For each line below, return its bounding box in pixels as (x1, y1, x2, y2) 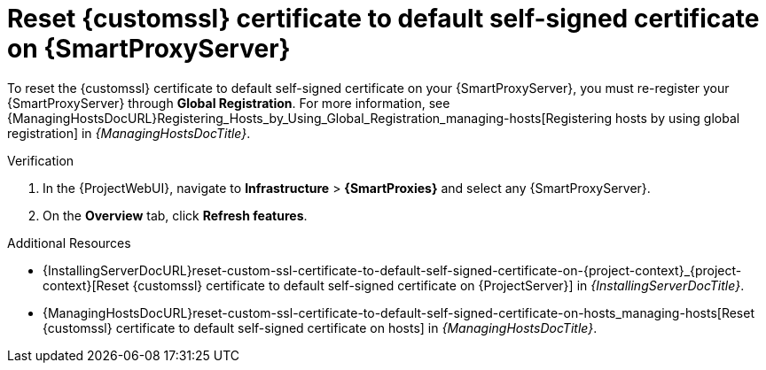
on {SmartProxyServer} (7, 34, 291, 64)
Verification (7, 152, 74, 168)
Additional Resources (7, 235, 131, 251)
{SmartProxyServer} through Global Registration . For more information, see (7, 95, 450, 111)
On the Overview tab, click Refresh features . (43, 207, 308, 223)
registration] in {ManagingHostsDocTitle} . (7, 125, 251, 141)
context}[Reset (43, 277, 129, 293)
